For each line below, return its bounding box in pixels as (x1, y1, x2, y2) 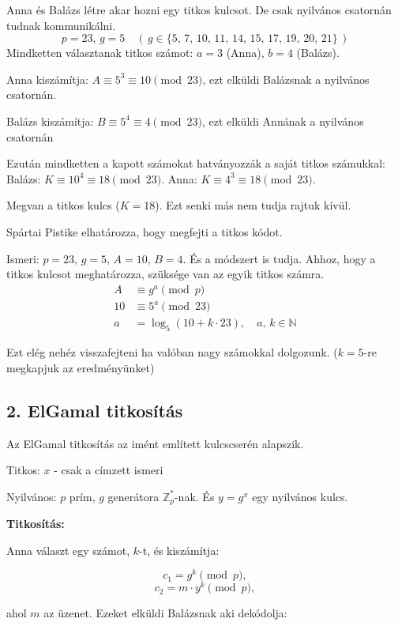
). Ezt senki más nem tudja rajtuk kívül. (155, 197, 351, 213)
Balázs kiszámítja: (6, 112, 94, 129)
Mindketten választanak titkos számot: (6, 44, 193, 61)
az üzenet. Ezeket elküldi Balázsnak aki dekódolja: (43, 605, 287, 621)
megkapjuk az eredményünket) (6, 359, 155, 375)
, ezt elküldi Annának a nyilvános (202, 112, 364, 129)
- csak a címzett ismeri (54, 462, 163, 478)
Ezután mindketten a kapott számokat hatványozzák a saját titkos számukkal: (6, 155, 385, 172)
